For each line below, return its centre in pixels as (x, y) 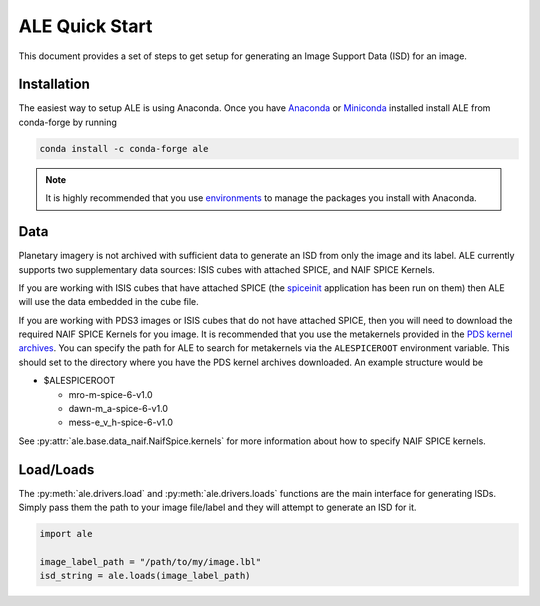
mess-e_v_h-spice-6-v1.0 (121, 422)
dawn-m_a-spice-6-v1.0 (118, 409)
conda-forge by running (67, 122)
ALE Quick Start (85, 26)
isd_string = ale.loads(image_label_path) (145, 576)
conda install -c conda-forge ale (124, 148)
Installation (54, 84)
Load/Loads (56, 469)
